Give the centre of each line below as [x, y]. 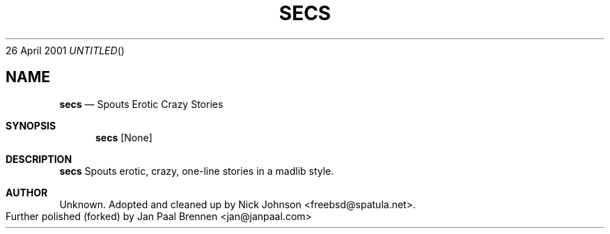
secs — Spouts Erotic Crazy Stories [141, 104]
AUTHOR [27, 192]
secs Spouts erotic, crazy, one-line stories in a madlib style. [197, 171]
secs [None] [124, 137]
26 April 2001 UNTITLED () [65, 50]
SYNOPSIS [31, 125]
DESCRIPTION [39, 159]
